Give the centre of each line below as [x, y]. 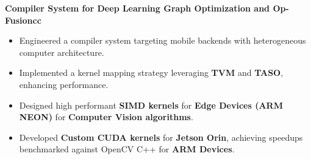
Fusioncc [23, 20]
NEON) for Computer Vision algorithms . [106, 117]
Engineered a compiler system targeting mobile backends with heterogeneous [163, 40]
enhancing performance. [64, 84]
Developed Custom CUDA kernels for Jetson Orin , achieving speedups [161, 137]
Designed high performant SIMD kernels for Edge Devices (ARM [151, 105]
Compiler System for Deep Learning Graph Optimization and [138, 8]
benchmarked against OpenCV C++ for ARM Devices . [127, 149]
